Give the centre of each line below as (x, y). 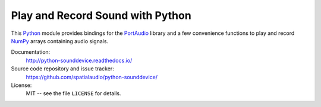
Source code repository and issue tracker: (62, 69)
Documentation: (31, 52)
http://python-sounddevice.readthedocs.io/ (79, 60)
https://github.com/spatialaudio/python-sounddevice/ (92, 77)
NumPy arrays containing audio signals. (60, 41)
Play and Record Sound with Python (101, 15)
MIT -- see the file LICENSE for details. (73, 93)
